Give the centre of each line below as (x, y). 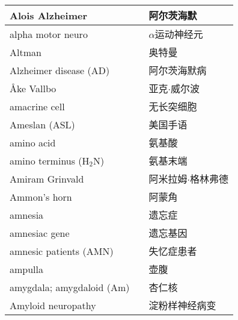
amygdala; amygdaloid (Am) (70, 287)
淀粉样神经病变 (182, 305)
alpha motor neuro (49, 34)
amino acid (33, 142)
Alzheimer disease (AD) (60, 70)
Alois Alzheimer (48, 15)
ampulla (27, 269)
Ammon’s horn (41, 196)
